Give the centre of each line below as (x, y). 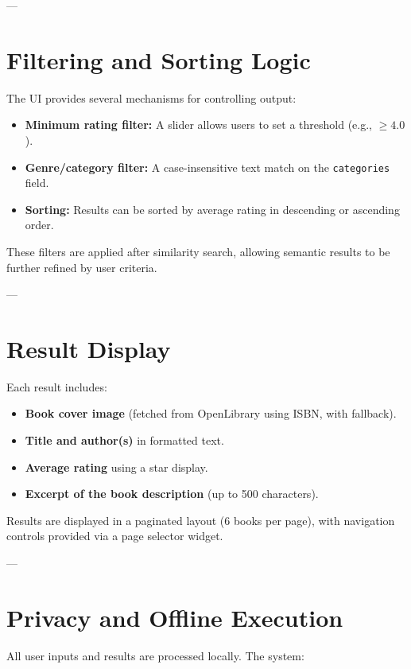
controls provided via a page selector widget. (115, 536)
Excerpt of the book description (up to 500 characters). (172, 494)
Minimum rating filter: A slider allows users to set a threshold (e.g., (198, 124)
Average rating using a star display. (116, 467)
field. (37, 183)
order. (39, 225)
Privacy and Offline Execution (175, 617)
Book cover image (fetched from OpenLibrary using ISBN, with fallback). (211, 413)
